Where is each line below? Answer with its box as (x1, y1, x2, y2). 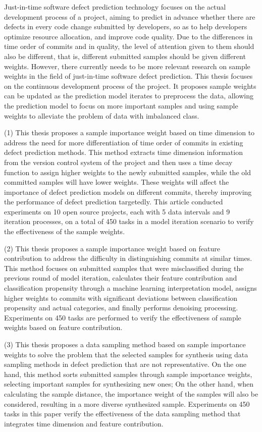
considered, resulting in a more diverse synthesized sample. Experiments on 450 (4, 398, 250, 409)
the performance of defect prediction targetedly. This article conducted (4, 196, 223, 207)
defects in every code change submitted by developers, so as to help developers (4, 21, 247, 32)
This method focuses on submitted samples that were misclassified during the (4, 262, 244, 273)
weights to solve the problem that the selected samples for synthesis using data (4, 349, 248, 359)
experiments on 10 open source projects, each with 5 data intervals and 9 (4, 206, 230, 217)
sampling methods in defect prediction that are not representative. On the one (4, 359, 246, 369)
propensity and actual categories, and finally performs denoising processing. (4, 302, 238, 313)
